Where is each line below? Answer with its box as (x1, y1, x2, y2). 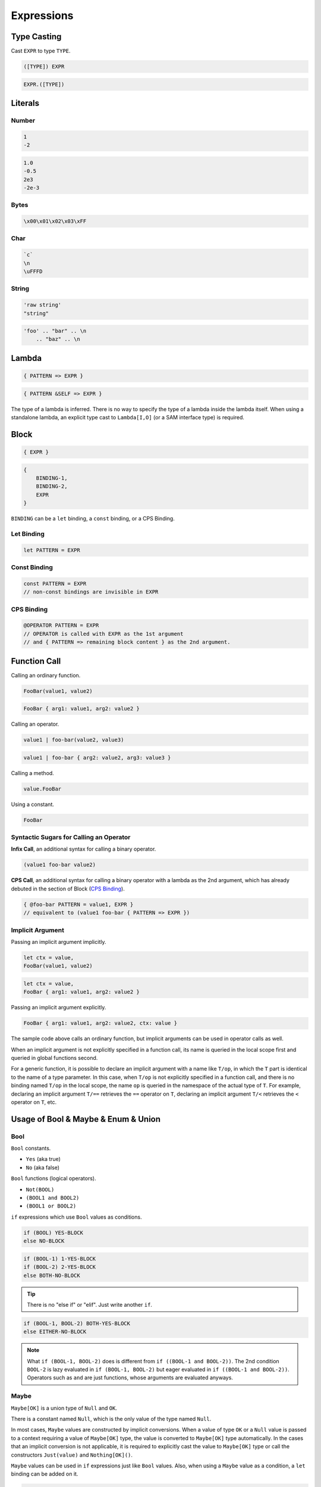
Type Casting (11, 32, 62, 42)
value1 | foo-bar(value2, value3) (23, 736, 124, 743)
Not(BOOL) (26, 1186, 55, 1193)
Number (11, 117, 36, 124)
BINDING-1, (36, 475, 68, 481)
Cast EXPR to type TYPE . (11, 48, 71, 55)
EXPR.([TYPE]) (23, 81, 65, 87)
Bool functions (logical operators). (11, 1175, 96, 1182)
